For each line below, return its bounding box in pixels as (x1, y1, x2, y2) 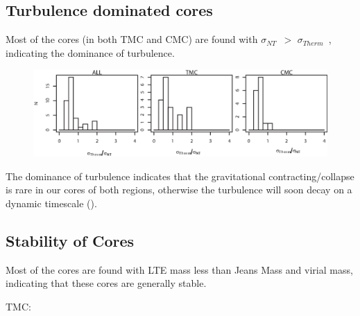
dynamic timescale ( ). (6, 196, 97, 211)
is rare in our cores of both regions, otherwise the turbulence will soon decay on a (6, 182, 352, 197)
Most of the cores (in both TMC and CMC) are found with (6, 32, 258, 46)
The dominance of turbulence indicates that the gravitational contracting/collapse (6, 168, 354, 183)
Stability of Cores (6, 230, 135, 252)
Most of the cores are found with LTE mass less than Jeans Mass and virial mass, (6, 262, 353, 276)
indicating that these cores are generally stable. (6, 276, 207, 290)
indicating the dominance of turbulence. (6, 45, 175, 60)
